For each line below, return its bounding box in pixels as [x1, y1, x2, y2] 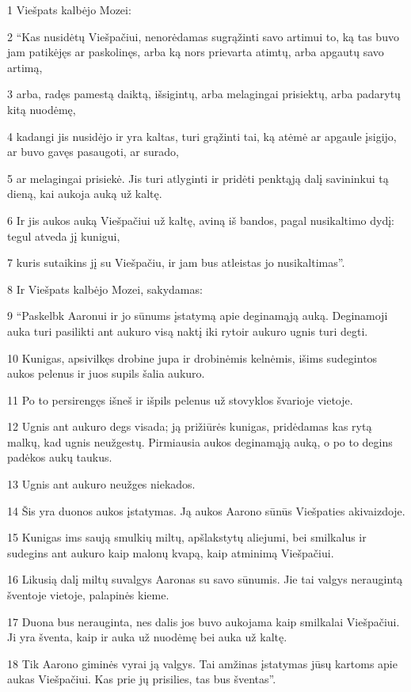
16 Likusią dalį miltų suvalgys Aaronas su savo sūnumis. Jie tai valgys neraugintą [7, 571, 403, 587]
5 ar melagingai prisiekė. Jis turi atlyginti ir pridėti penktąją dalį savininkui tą [7, 169, 389, 186]
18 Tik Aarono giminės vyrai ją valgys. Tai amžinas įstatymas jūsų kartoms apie [7, 655, 398, 671]
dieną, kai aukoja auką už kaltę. [7, 185, 162, 202]
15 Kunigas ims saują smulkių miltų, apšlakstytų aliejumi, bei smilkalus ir [7, 529, 367, 546]
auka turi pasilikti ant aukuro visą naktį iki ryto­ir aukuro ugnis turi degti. [7, 322, 368, 339]
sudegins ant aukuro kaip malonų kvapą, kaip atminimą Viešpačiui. [7, 544, 334, 561]
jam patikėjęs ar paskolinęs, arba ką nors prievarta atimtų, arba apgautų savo [7, 44, 384, 60]
